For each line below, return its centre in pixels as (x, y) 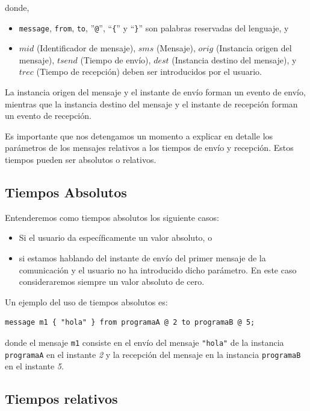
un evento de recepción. (48, 116)
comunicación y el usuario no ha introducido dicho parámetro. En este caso (158, 269)
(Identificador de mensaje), (86, 48)
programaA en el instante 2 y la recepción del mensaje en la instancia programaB (153, 354)
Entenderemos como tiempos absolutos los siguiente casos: (112, 217)
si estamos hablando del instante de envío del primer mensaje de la (142, 257)
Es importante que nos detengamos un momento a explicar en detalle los (139, 135)
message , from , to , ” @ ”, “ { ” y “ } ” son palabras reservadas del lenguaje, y (154, 27)
